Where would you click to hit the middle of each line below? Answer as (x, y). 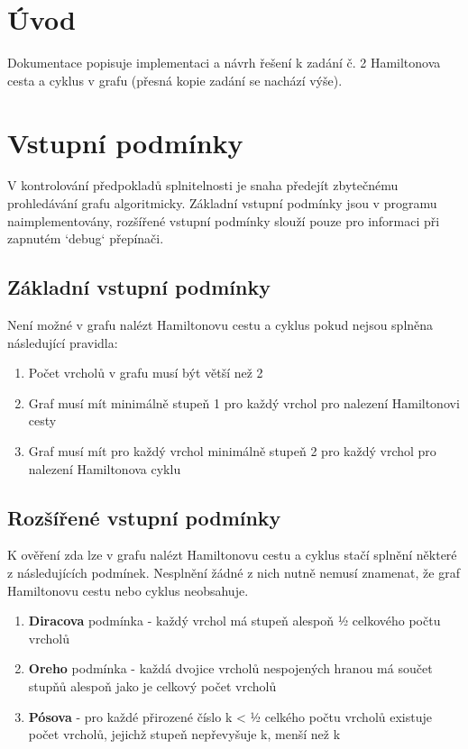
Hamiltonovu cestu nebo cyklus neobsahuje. (128, 590)
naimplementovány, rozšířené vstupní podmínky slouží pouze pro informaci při (224, 220)
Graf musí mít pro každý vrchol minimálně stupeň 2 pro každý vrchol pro (232, 450)
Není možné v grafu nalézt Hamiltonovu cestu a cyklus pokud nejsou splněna (220, 325)
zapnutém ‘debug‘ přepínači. (86, 238)
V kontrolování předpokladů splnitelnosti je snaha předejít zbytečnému (203, 185)
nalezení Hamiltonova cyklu (105, 468)
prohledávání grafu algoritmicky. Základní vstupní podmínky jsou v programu (222, 203)
